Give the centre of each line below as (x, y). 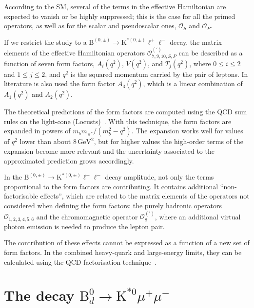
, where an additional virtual (198, 216)
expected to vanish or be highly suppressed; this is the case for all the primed (120, 16)
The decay (39, 295)
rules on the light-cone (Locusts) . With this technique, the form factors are (118, 121)
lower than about (45, 141)
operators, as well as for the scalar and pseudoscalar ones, (90, 26)
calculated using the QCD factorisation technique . (80, 262)
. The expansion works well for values (187, 131)
